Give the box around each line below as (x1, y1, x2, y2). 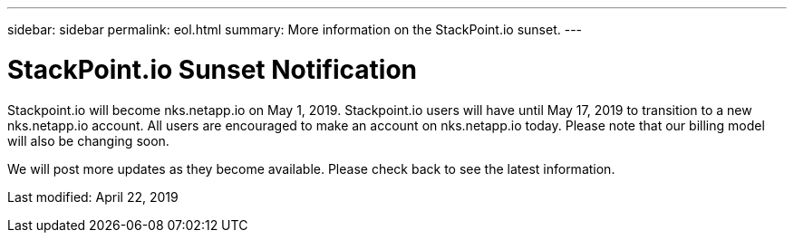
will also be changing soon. (7, 132, 169, 149)
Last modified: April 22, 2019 (7, 188, 179, 205)
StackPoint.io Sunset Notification (7, 53, 418, 85)
